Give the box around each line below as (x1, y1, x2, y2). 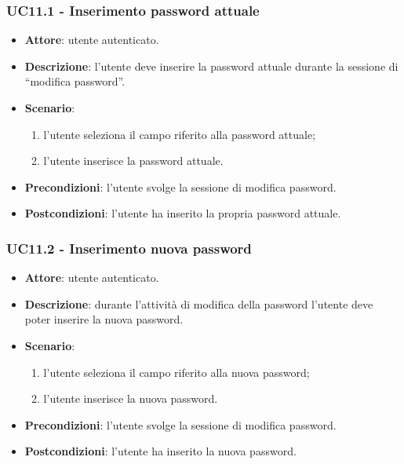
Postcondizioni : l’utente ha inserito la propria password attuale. (24, 205, 341, 221)
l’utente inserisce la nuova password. (43, 390, 218, 407)
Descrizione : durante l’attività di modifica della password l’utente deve (24, 295, 373, 312)
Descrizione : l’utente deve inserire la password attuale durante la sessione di (24, 57, 399, 74)
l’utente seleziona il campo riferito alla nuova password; (43, 364, 310, 380)
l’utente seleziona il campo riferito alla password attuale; (43, 126, 316, 142)
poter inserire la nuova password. (24, 311, 184, 327)
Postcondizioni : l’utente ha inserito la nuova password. (24, 443, 297, 459)
